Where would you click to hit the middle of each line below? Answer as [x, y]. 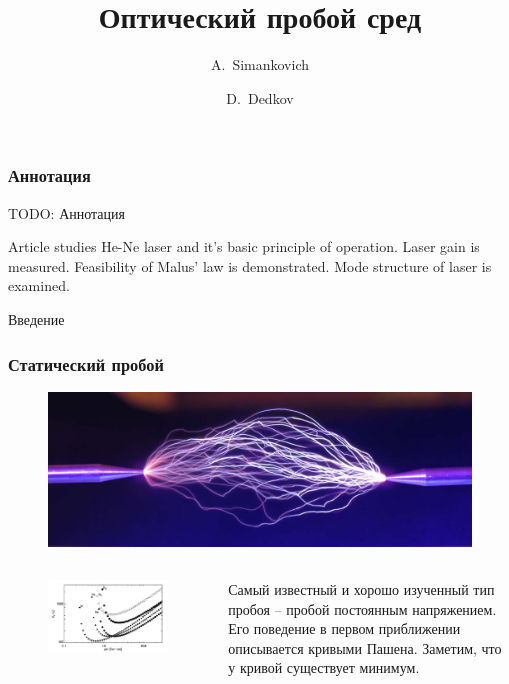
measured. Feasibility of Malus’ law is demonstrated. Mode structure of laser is [250, 265]
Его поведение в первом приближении [344, 628]
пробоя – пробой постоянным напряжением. [362, 608]
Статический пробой [86, 363]
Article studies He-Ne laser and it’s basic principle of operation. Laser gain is [244, 246]
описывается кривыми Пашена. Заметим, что [365, 647]
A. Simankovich [259, 64]
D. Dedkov [260, 97]
